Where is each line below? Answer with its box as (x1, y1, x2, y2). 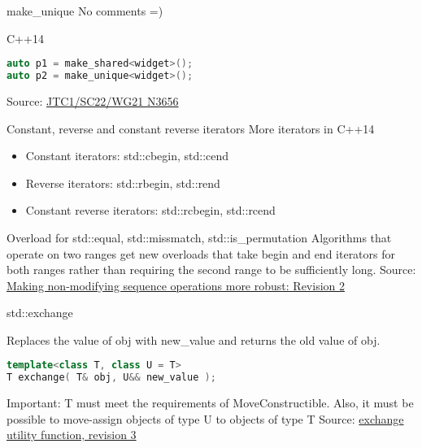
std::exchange (7, 304, 73, 321)
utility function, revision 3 (7, 426, 137, 443)
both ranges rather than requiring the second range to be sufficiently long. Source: (7, 261, 416, 278)
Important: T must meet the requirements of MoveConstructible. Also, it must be (7, 394, 414, 411)
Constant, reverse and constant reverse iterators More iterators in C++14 (7, 120, 375, 137)
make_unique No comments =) (7, 2, 163, 19)
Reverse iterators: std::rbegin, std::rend (25, 174, 220, 191)
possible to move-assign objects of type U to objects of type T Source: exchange (7, 410, 404, 427)
